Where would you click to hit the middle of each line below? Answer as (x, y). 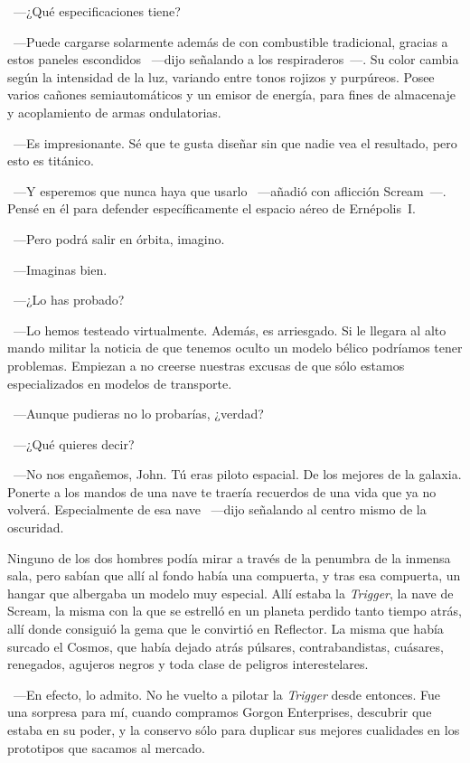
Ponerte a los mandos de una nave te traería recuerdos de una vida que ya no (222, 491)
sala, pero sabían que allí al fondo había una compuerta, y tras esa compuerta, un (234, 575)
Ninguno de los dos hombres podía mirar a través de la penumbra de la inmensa (229, 557)
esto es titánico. (51, 160)
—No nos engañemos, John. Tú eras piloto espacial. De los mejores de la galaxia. (237, 474)
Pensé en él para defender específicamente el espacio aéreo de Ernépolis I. (211, 208)
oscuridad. (36, 528)
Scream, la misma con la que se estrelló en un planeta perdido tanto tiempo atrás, (235, 611)
